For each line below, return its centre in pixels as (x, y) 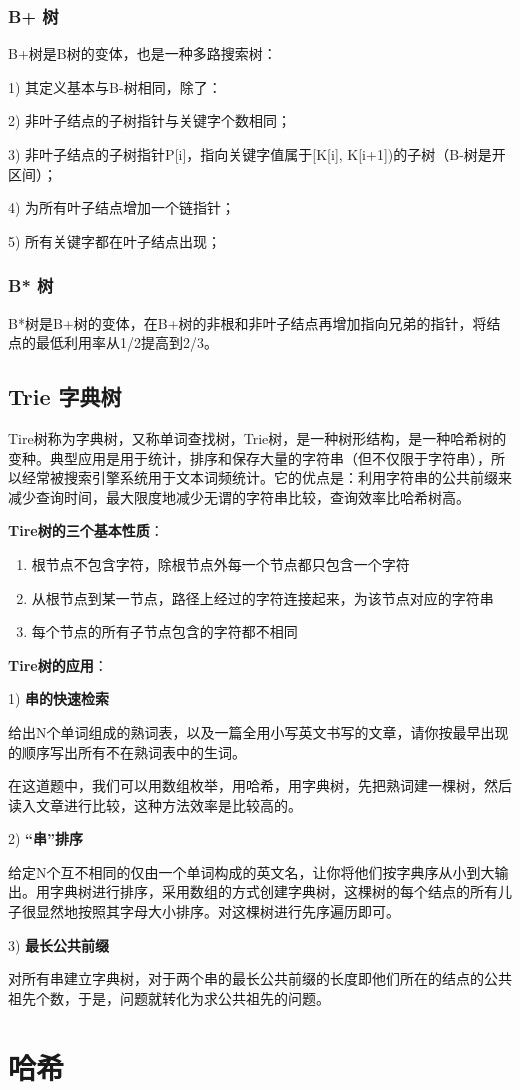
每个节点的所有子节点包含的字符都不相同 (164, 631)
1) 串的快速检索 (59, 698)
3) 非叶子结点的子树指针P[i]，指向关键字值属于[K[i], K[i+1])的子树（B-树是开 (257, 154)
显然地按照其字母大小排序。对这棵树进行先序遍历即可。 (217, 911)
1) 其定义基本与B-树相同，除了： (115, 86)
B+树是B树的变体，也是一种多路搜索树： (142, 53)
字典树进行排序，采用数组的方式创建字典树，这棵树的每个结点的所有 (273, 891)
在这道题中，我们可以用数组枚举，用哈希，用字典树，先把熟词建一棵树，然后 (260, 785)
